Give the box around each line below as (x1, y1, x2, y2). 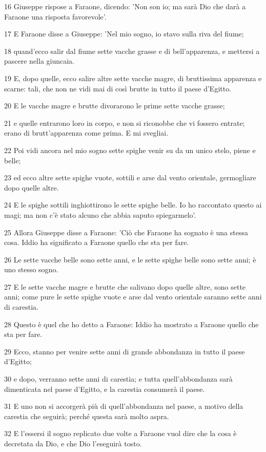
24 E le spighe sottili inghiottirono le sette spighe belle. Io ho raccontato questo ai (4, 199, 262, 210)
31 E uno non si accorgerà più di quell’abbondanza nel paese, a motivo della (4, 401, 243, 411)
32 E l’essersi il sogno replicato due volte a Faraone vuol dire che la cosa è (4, 428, 237, 439)
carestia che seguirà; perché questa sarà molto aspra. (4, 410, 169, 421)
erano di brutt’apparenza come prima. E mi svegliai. (4, 127, 169, 138)
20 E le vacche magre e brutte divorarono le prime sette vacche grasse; (4, 100, 225, 111)
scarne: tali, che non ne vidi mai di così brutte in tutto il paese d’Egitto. (4, 83, 232, 93)
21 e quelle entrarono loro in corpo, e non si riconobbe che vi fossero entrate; (4, 117, 245, 128)
